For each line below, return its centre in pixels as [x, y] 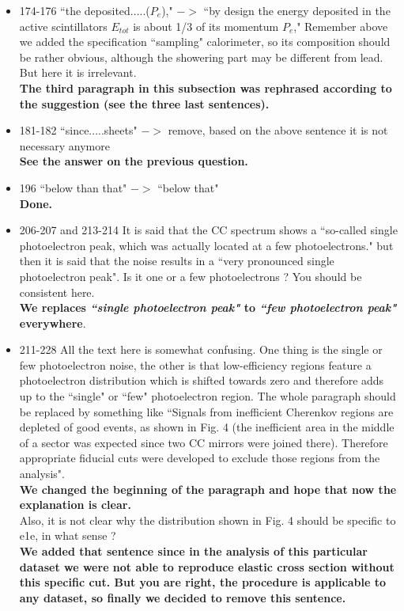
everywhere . [53, 323]
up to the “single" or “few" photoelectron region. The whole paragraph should [208, 396]
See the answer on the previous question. [134, 161]
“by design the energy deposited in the [297, 10]
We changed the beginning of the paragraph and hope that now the [208, 489]
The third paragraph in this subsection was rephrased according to [206, 87]
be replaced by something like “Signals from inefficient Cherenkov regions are [206, 411]
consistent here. [57, 292]
